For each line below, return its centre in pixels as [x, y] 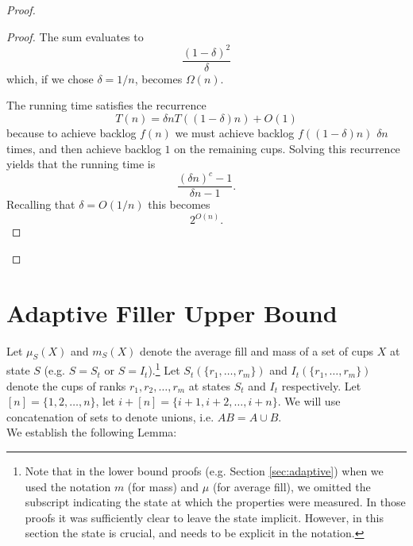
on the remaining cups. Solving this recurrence [287, 148]
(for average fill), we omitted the [291, 486]
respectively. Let [321, 385]
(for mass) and [163, 486]
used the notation [68, 486]
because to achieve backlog [71, 132]
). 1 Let [164, 369]
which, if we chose [50, 78]
